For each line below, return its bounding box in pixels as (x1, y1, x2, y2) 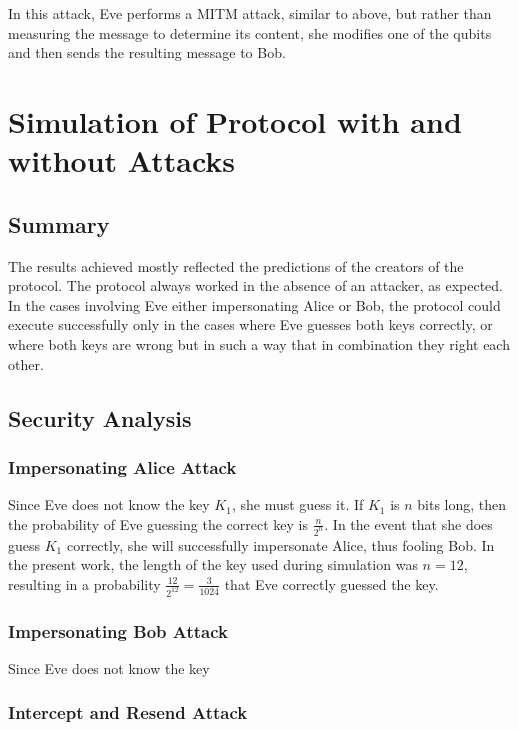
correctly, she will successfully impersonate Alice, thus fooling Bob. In (66, 534, 495, 555)
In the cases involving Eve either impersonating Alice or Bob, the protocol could (8, 294, 501, 315)
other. (8, 353, 44, 374)
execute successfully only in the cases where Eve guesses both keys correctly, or (8, 314, 493, 335)
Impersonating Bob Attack (8, 618, 228, 643)
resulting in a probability (8, 573, 161, 594)
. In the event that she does (324, 513, 493, 534)
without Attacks (8, 140, 236, 181)
